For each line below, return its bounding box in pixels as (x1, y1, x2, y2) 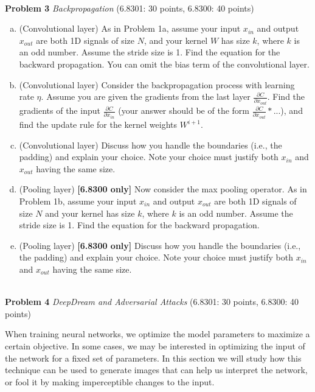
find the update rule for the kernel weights (19, 118, 178, 131)
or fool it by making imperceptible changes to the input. (5, 375, 215, 388)
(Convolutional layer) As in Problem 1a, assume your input (19, 22, 241, 35)
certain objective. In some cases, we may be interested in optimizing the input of (5, 339, 305, 352)
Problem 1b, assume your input (19, 195, 137, 208)
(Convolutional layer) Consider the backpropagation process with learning (19, 78, 295, 91)
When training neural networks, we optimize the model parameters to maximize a (5, 327, 310, 340)
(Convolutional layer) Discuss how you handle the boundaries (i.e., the (19, 138, 282, 151)
